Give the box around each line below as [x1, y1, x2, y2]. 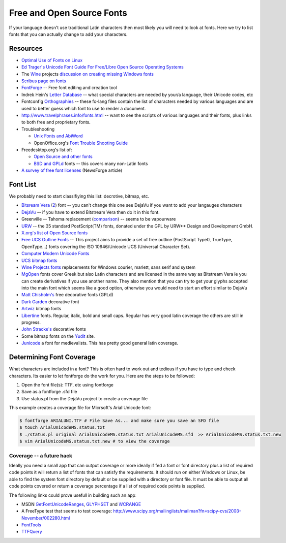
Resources [9, 44, 43, 53]
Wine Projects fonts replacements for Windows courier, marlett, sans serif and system [21, 264, 196, 270]
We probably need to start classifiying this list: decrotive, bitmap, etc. [9, 193, 149, 199]
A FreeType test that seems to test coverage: [21, 508, 113, 514]
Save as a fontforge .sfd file [21, 389, 77, 395]
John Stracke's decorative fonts [21, 326, 86, 332]
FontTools [21, 522, 41, 528]
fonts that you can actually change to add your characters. [9, 31, 128, 37]
